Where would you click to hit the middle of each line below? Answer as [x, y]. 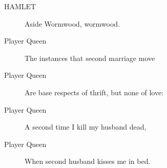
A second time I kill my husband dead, [86, 127]
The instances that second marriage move [90, 58]
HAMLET [20, 6]
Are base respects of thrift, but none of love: [94, 92]
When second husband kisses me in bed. [88, 161]
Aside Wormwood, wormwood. [72, 23]
